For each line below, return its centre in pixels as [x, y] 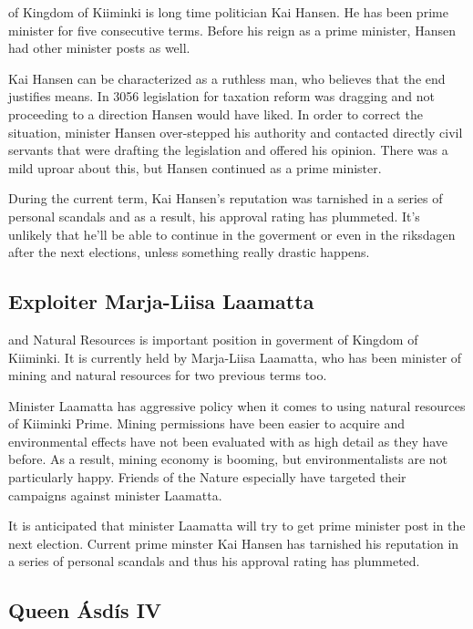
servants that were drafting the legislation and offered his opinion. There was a [228, 150]
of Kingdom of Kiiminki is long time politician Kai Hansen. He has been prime [228, 12]
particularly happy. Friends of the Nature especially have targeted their [207, 477]
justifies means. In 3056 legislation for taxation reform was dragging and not [222, 96]
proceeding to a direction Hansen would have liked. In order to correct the [216, 113]
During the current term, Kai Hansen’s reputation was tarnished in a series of [226, 198]
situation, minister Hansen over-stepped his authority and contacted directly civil [236, 132]
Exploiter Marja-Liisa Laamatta [161, 301]
